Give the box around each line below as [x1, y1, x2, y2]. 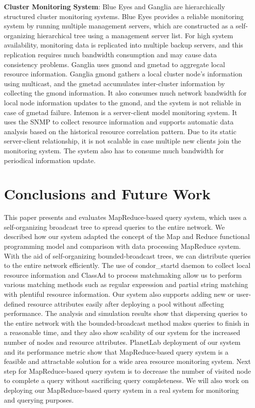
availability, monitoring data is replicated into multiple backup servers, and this [4, 40, 243, 50]
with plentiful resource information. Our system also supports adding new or [4, 288, 234, 299]
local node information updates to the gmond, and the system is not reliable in [4, 97, 241, 107]
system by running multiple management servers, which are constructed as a [4, 21, 234, 31]
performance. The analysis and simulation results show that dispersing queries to [4, 308, 247, 318]
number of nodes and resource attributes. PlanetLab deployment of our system [4, 336, 241, 347]
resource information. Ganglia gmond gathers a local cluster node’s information [4, 69, 243, 79]
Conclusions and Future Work [4, 184, 211, 204]
